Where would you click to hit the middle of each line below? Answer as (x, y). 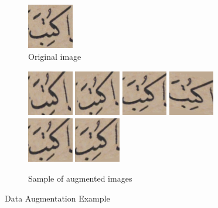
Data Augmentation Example (57, 198)
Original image (55, 57)
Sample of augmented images (80, 178)
